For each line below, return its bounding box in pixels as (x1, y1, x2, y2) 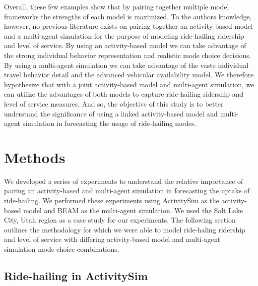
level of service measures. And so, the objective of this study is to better (4, 98, 224, 109)
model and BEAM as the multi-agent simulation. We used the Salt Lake (23, 205, 243, 215)
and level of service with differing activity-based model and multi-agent (4, 234, 221, 244)
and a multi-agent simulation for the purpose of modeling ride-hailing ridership (4, 30, 244, 41)
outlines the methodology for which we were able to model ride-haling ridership (4, 224, 246, 234)
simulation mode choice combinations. (4, 244, 119, 254)
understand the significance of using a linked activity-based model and (4, 108, 218, 118)
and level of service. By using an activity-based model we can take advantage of (4, 40, 247, 51)
